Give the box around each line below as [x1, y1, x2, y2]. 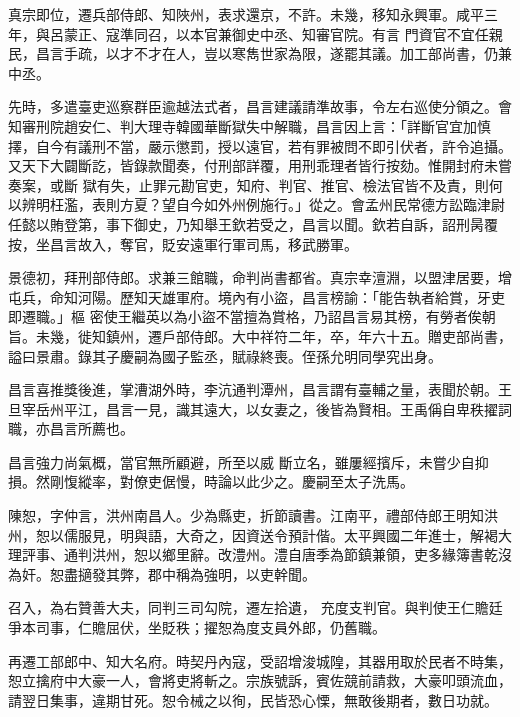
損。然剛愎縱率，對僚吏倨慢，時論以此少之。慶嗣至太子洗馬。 [8, 471, 414, 492]
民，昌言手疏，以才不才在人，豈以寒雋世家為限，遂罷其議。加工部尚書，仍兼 [8, 43, 512, 64]
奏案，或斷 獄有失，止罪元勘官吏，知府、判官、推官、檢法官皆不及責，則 [8, 174, 489, 195]
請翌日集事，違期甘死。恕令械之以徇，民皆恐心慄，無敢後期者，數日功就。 [8, 689, 498, 710]
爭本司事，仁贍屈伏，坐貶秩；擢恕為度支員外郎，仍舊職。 [8, 617, 386, 638]
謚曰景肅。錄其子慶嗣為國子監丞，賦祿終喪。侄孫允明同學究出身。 [8, 345, 442, 366]
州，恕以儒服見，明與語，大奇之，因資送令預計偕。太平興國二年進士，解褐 [8, 524, 498, 545]
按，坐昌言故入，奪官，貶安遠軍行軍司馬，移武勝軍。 [8, 233, 358, 254]
